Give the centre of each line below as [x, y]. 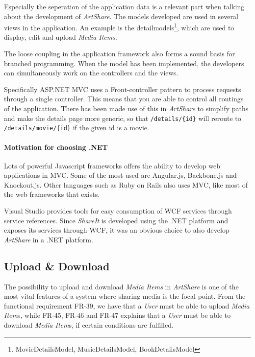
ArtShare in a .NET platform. [49, 239]
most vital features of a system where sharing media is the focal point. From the [125, 296]
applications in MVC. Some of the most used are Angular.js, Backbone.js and [120, 175]
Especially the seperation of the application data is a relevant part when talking [124, 6]
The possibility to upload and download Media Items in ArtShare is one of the [121, 286]
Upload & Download [57, 266]
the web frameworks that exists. [52, 194]
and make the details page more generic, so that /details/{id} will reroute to [123, 118]
